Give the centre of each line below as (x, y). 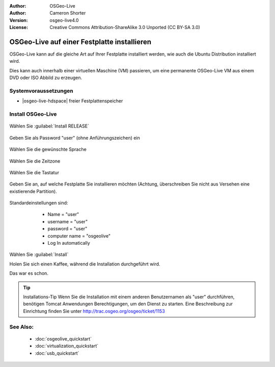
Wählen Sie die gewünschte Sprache (48, 149)
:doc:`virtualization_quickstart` (67, 346)
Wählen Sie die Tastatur (34, 172)
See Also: (22, 327)
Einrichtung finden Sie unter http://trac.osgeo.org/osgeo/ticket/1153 (94, 311)
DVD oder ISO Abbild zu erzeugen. (46, 78)
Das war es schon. (29, 273)
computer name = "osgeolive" (79, 236)
